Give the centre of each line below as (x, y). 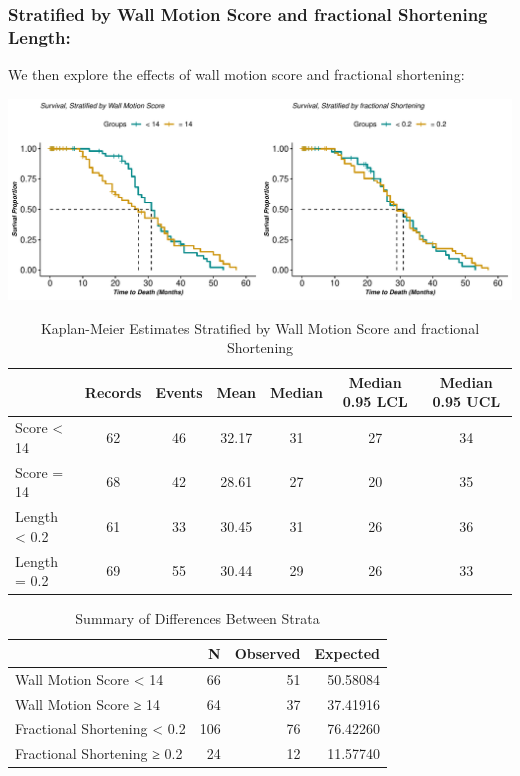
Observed (267, 652)
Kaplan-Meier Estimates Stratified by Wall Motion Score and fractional (260, 327)
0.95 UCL (466, 401)
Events (179, 391)
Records (113, 391)
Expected (347, 652)
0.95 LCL (375, 401)
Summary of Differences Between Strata (197, 618)
